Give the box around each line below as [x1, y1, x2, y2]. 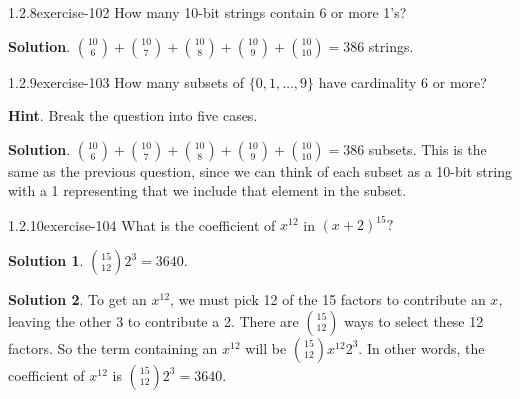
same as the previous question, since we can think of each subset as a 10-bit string [8, 160, 512, 181]
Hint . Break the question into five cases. [8, 105, 258, 126]
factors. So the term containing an [8, 337, 218, 358]
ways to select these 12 [344, 310, 484, 331]
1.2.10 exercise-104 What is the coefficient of [8, 214, 276, 235]
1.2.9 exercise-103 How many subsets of [8, 71, 245, 92]
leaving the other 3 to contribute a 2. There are [8, 310, 299, 331]
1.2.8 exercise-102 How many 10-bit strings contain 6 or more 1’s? [8, 2, 407, 22]
